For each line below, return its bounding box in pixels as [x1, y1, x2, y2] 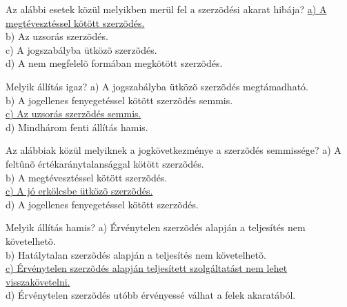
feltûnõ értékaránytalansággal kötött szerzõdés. [6, 156, 204, 170]
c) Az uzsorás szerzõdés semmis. [6, 106, 141, 121]
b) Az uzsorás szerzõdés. [6, 29, 108, 43]
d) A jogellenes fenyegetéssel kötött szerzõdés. [6, 197, 199, 211]
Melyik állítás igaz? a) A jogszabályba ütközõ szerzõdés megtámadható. [6, 79, 308, 93]
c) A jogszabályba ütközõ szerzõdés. [6, 42, 157, 57]
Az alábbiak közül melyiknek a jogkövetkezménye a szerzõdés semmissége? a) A [6, 143, 341, 157]
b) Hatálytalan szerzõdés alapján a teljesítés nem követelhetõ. [6, 247, 266, 261]
